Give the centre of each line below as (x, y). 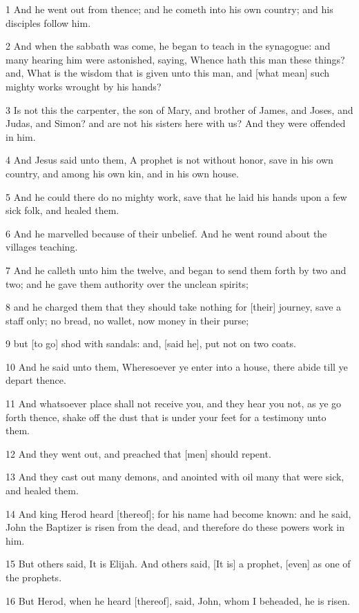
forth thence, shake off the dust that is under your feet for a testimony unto (166, 417)
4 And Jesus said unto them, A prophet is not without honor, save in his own (169, 160)
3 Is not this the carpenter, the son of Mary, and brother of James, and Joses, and (179, 109)
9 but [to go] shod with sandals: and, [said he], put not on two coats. (151, 343)
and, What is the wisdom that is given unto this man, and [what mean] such (167, 73)
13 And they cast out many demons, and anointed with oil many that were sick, (175, 477)
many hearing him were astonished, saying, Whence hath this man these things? (175, 59)
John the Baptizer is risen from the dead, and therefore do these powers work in (175, 527)
